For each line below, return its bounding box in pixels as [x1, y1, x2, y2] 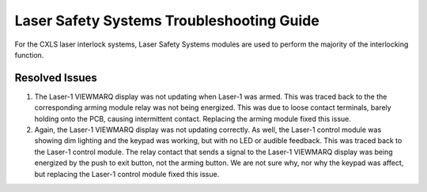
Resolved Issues [14, 71, 98, 85]
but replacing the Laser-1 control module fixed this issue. [34, 169, 220, 179]
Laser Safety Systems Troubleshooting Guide [14, 12, 319, 29]
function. [14, 50, 44, 59]
